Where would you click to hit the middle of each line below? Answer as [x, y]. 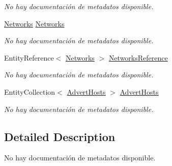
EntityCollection [30, 91]
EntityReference [29, 57]
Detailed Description [60, 136]
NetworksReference [138, 57]
